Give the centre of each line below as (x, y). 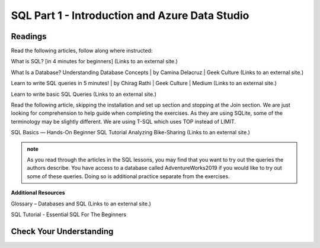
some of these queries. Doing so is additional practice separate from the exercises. (128, 176)
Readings (29, 36)
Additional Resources (38, 193)
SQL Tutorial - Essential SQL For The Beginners (69, 214)
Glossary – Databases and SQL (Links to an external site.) (81, 204)
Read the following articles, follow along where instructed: (82, 51)
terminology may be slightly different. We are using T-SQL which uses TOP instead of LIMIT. (124, 121)
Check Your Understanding (62, 231)
